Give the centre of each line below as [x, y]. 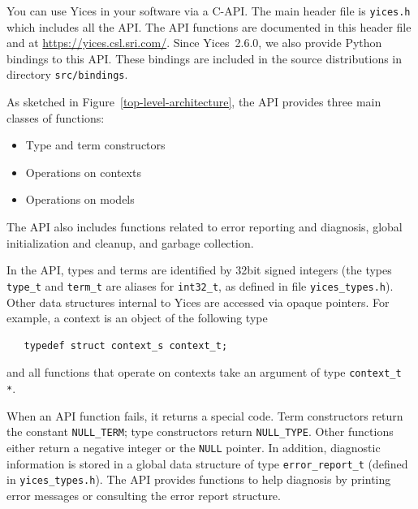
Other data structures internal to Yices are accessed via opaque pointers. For [198, 302]
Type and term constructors [95, 145]
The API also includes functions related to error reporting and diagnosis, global [205, 227]
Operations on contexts [83, 172]
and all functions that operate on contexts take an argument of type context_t [204, 372]
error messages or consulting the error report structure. [144, 495]
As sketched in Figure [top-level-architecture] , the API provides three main [194, 102]
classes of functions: [56, 117]
